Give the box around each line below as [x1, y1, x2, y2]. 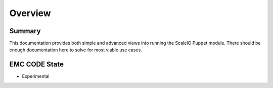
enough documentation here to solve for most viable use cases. [9, 47, 143, 53]
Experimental [22, 73, 50, 79]
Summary [9, 27, 41, 35]
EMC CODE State [9, 60, 64, 69]
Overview [9, 8, 51, 19]
